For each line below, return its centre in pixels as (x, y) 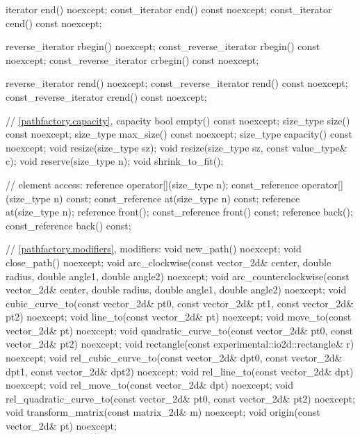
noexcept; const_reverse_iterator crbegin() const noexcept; (132, 59)
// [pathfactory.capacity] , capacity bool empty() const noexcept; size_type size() (178, 120)
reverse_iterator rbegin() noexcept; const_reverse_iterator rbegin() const (163, 46)
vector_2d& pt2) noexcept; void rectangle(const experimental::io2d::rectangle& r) (180, 344)
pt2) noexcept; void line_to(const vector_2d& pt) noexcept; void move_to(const (179, 317)
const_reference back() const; (68, 225)
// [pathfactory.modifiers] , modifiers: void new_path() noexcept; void (154, 249)
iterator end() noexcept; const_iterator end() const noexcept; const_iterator (169, 9)
